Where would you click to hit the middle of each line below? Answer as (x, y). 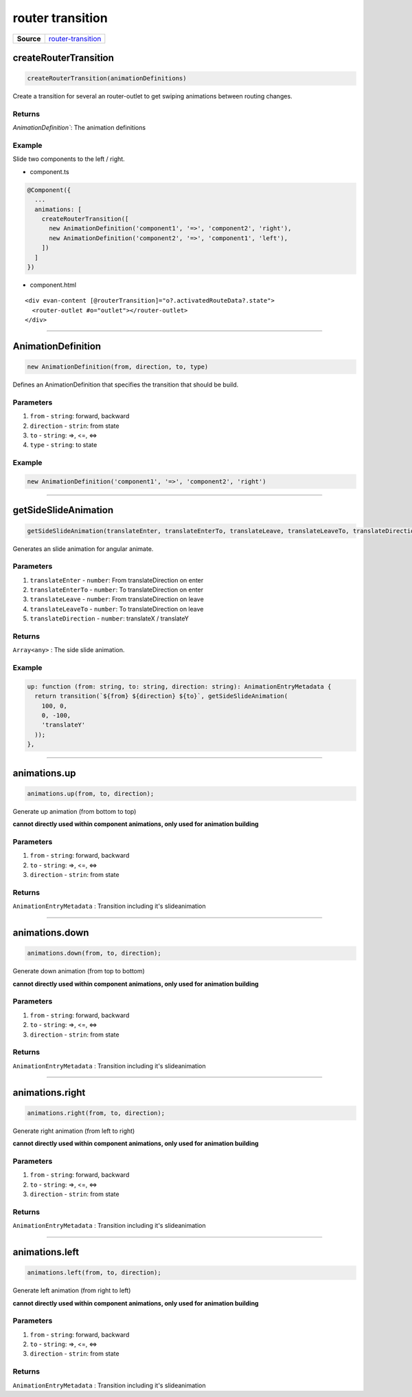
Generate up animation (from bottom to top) (75, 811)
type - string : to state (64, 445)
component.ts (49, 171)
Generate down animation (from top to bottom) (79, 971)
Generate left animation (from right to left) (72, 1290)
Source (29, 39)
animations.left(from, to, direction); (94, 1273)
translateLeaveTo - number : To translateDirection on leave (117, 609)
